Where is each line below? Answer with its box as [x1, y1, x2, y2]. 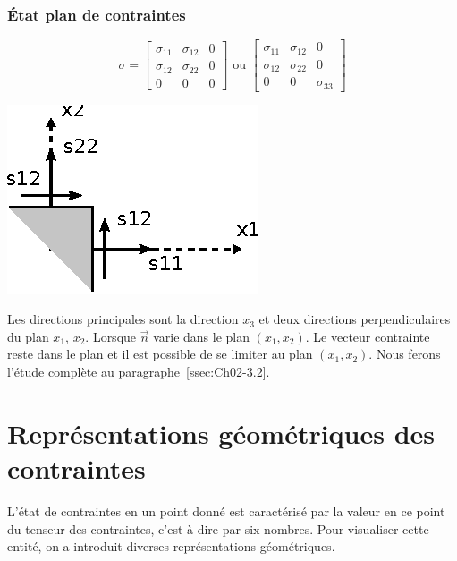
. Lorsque [85, 327, 137, 345]
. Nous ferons [368, 344, 441, 363]
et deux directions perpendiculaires [258, 310, 451, 328]
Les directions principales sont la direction [7, 310, 239, 328]
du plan [7, 327, 49, 345]
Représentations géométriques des [7, 414, 436, 451]
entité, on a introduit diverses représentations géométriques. [7, 537, 335, 556]
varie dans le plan [153, 327, 250, 345]
